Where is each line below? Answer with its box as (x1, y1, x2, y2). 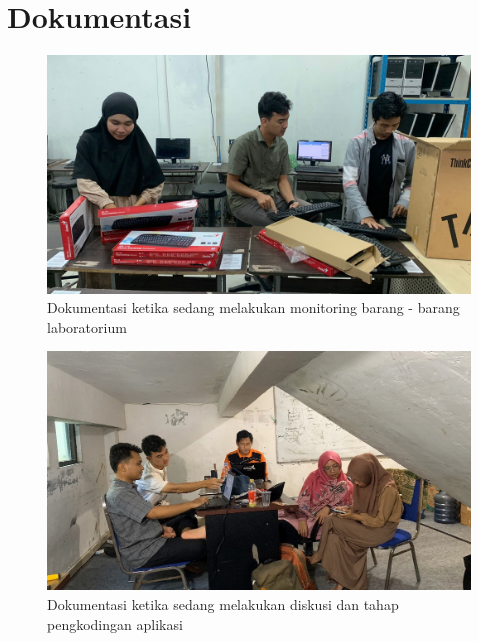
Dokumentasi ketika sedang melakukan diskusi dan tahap (47, 593, 399, 614)
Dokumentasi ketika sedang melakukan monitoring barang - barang (47, 297, 460, 318)
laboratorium (47, 316, 127, 337)
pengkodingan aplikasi (47, 613, 183, 634)
